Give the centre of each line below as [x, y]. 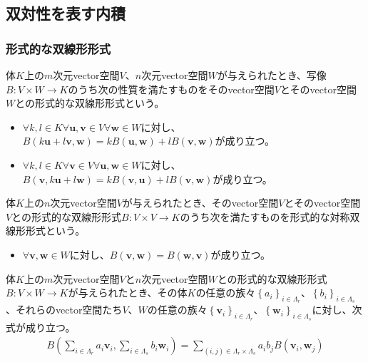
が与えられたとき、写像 [272, 75]
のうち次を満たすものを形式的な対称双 [270, 216]
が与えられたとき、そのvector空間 [200, 203]
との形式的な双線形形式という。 [90, 103]
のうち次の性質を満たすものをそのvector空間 [171, 89]
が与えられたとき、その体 [128, 293]
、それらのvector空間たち [64, 310]
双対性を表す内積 [66, 13]
